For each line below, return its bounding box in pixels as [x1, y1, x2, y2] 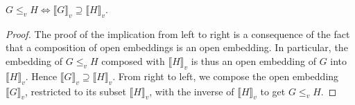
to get [260, 84, 286, 98]
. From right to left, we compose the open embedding [112, 68, 339, 83]
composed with [101, 53, 165, 68]
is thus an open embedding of [191, 53, 316, 68]
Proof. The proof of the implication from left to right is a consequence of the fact [6, 26, 350, 41]
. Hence [25, 68, 58, 83]
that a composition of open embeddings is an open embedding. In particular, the [6, 40, 348, 55]
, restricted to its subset [25, 84, 126, 98]
